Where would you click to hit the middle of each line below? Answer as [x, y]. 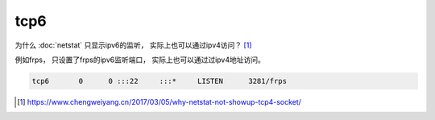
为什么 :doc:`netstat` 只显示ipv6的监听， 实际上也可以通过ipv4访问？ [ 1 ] [133, 45]
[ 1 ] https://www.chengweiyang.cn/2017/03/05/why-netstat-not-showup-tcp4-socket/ [159, 101]
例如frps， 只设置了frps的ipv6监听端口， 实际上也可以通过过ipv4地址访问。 [140, 60]
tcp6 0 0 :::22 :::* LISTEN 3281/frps [159, 81]
